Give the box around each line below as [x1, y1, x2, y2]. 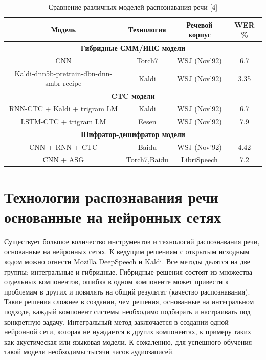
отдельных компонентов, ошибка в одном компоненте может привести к [4, 276, 229, 287]
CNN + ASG [42, 154, 84, 165]
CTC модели [111, 91, 155, 101]
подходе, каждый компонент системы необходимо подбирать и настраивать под [4, 306, 251, 317]
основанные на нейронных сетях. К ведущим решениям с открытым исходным [4, 246, 250, 257]
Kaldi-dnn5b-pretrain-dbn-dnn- [14, 67, 113, 78]
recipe [63, 78, 82, 88]
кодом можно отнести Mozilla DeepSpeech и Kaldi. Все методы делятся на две [4, 256, 251, 266]
